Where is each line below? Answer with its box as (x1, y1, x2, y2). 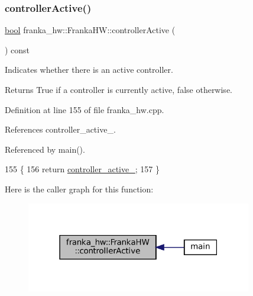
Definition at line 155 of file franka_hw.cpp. (5, 103, 164, 115)
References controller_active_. (5, 123, 116, 136)
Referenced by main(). (5, 143, 85, 155)
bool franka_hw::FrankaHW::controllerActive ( (5, 24, 176, 36)
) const (5, 43, 30, 56)
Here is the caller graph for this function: (5, 182, 154, 195)
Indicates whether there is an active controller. (5, 63, 173, 76)
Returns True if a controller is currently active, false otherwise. (5, 83, 232, 95)
